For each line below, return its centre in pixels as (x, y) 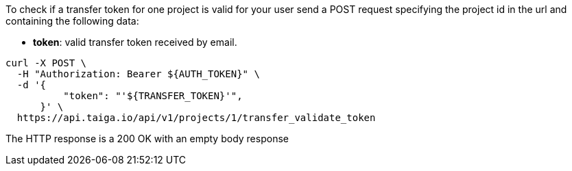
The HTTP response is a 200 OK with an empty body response (147, 139)
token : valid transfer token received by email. (135, 42)
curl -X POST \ (46, 63)
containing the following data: (72, 21)
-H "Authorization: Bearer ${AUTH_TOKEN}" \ (138, 74)
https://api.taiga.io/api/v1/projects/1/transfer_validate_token (196, 118)
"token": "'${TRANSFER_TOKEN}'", (153, 96)
